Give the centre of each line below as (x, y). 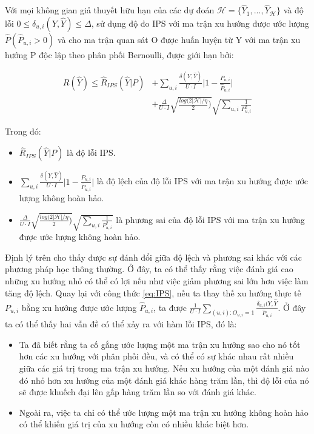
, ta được (170, 307)
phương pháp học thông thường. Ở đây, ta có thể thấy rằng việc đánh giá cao (149, 269)
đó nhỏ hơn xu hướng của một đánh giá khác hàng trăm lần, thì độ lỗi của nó (164, 380)
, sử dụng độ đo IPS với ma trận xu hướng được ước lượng (200, 23)
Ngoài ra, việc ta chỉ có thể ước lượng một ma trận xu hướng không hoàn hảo (164, 412)
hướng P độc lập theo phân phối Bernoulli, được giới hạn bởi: (119, 54)
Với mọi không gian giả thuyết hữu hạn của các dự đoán (110, 10)
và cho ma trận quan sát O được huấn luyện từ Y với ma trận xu (179, 39)
